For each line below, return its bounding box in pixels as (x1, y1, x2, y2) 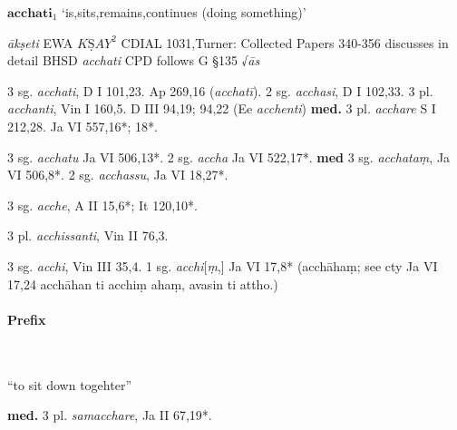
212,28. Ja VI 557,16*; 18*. (7, 116, 158, 135)
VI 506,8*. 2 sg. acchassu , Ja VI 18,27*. (7, 165, 228, 184)
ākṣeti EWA (7, 33, 73, 52)
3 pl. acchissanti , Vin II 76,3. (7, 226, 169, 245)
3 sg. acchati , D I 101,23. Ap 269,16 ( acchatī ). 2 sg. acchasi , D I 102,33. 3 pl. (7, 81, 433, 100)
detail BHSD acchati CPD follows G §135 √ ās (7, 51, 260, 70)
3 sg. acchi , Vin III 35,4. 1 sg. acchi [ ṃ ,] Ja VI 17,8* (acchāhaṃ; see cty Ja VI (7, 256, 438, 275)
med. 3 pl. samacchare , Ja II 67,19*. (7, 406, 212, 425)
